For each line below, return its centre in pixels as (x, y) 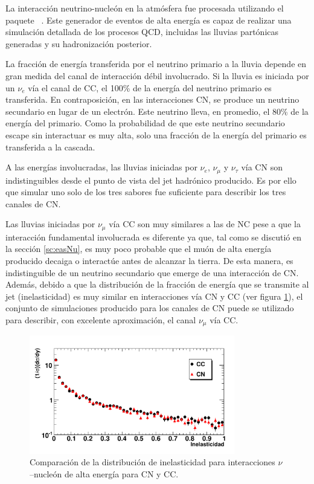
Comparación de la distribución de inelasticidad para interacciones (152, 462)
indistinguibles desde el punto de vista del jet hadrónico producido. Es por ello (151, 180)
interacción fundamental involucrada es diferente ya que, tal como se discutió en (153, 237)
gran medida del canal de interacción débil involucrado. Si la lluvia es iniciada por (157, 75)
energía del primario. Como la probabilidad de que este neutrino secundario (145, 123)
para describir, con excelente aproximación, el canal (101, 319)
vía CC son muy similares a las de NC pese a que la (205, 224)
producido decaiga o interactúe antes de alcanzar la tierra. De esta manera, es (149, 260)
